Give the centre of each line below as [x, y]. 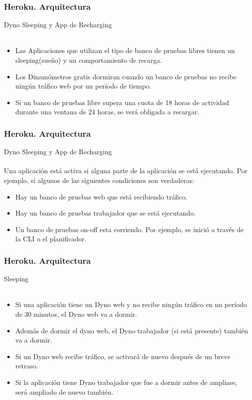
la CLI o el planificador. [51, 239]
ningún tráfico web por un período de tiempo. [83, 86]
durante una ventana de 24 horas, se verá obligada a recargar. [107, 112]
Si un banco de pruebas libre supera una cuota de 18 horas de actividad [122, 102]
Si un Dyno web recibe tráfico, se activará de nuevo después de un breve [123, 356]
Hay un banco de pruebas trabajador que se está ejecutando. [105, 213]
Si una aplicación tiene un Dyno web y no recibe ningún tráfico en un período [131, 304]
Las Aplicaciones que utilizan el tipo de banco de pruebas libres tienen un [125, 50]
